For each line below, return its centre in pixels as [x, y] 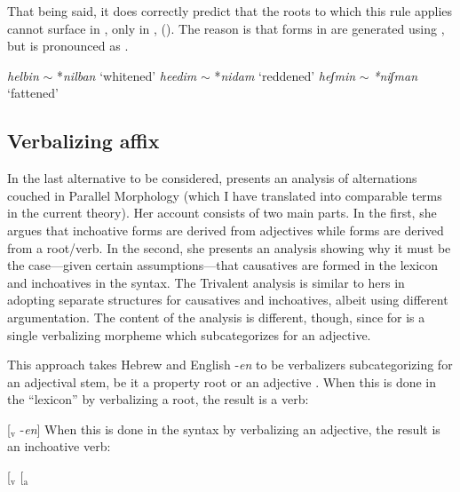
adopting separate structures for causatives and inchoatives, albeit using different [228, 300]
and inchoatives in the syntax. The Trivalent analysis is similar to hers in [206, 282]
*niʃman [396, 75]
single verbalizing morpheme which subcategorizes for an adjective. [189, 334]
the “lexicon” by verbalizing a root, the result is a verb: [158, 399]
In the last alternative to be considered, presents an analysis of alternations [212, 178]
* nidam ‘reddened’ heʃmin [285, 75]
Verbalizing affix [83, 141]
